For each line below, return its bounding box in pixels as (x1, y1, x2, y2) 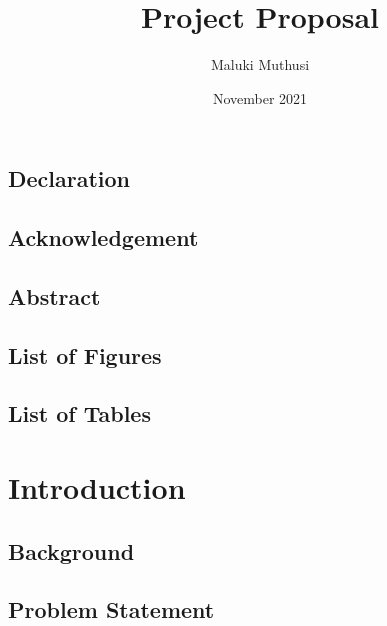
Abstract (8, 280, 101, 311)
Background (8, 535, 135, 566)
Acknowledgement (8, 222, 199, 253)
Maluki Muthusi (210, 54, 310, 75)
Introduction (8, 467, 186, 508)
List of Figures (8, 339, 162, 370)
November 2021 (212, 87, 308, 108)
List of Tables (8, 398, 151, 429)
